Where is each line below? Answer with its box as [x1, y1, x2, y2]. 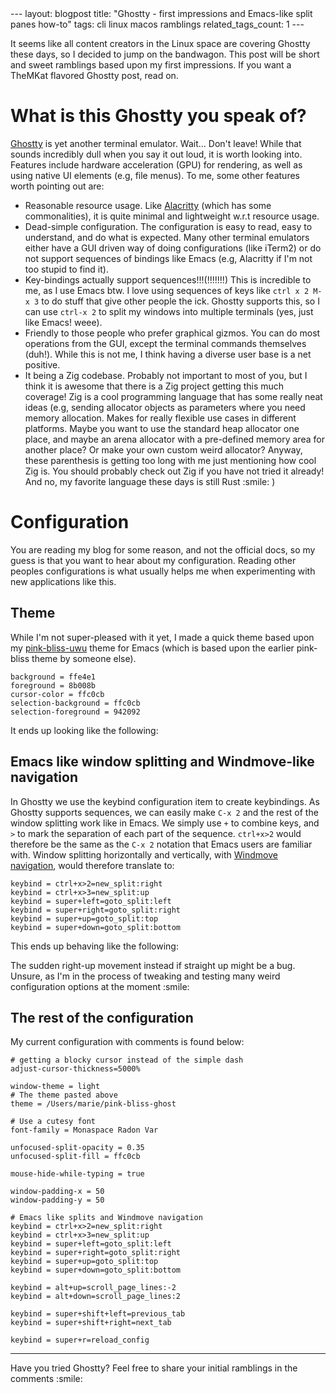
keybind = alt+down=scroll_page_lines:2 [10, 1292, 182, 1302]
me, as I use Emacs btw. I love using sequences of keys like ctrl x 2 [24, 284, 310, 296]
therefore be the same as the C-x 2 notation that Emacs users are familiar [10, 838, 313, 850]
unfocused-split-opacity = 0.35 [10, 1143, 145, 1153]
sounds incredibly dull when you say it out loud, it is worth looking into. [10, 148, 303, 160]
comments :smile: [10, 1373, 83, 1385]
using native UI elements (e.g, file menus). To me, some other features [10, 169, 300, 181]
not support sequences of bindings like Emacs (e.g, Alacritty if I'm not [24, 252, 313, 264]
